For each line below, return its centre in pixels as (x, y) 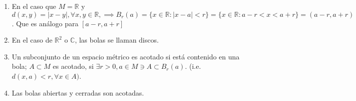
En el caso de (32, 40)
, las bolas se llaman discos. (117, 40)
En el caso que (34, 6)
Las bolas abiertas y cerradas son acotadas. (78, 92)
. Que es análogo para (45, 23)
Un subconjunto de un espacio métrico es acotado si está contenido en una (126, 56)
